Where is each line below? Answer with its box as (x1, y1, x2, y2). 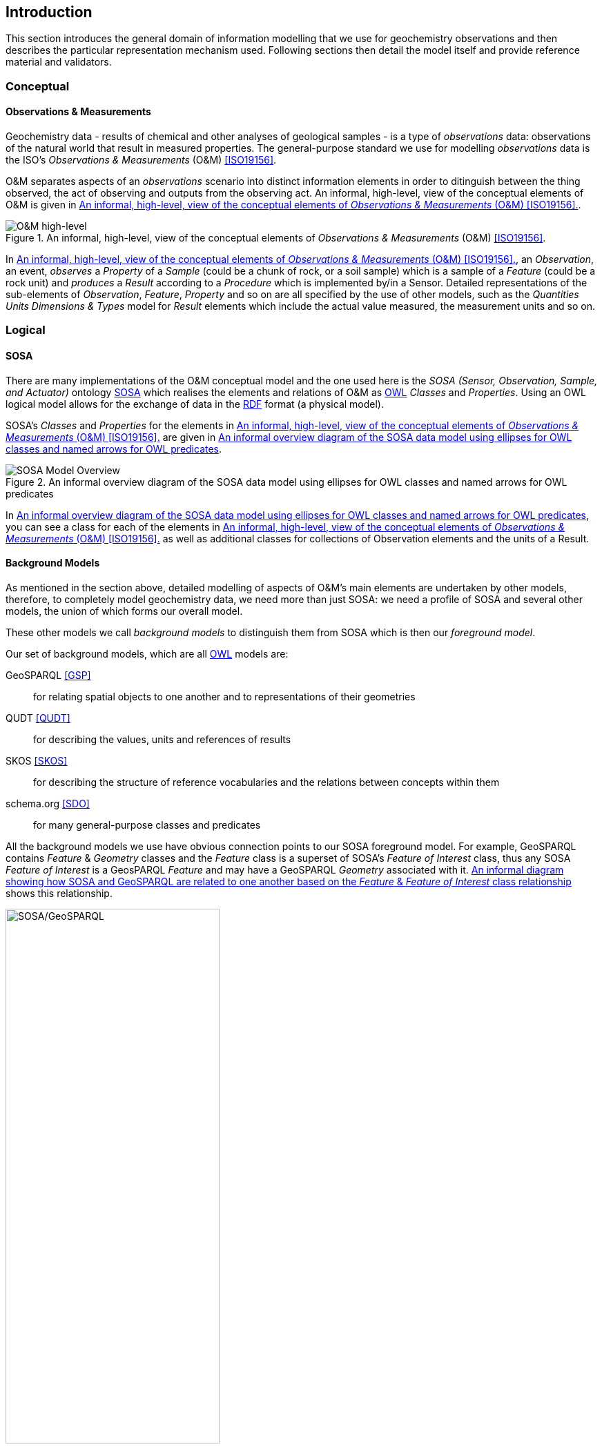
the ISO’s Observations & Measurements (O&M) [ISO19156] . (6, 154, 277, 166)
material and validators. (6, 56, 112, 68)
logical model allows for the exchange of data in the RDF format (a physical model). (6, 397, 385, 410)
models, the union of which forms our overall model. (6, 604, 243, 617)
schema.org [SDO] (6, 797, 90, 809)
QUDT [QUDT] (6, 711, 70, 724)
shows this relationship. (6, 887, 113, 899)
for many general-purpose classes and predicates (33, 818, 261, 831)
